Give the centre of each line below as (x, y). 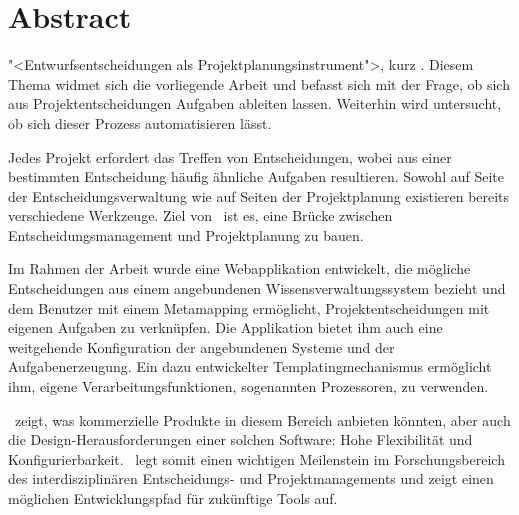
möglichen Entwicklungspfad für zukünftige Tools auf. (173, 498)
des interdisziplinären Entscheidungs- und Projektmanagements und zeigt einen (251, 478)
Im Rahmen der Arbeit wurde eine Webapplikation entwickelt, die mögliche (239, 268)
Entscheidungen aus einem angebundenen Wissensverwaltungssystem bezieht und (257, 288)
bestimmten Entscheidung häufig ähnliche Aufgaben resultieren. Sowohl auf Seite (256, 176)
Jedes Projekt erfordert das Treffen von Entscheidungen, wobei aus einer (230, 156)
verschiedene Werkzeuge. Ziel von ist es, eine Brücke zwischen (200, 215)
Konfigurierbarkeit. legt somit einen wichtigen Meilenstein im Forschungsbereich (256, 458)
